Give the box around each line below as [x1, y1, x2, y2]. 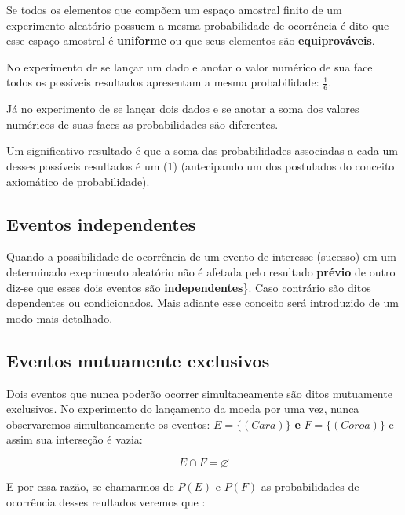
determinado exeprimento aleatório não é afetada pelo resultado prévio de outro [6, 263, 396, 279]
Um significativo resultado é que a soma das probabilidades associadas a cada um [6, 142, 398, 159]
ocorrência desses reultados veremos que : [6, 493, 206, 510]
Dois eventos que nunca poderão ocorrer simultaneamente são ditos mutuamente [6, 385, 392, 401]
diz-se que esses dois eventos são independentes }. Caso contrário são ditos [6, 279, 371, 295]
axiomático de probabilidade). [6, 173, 150, 189]
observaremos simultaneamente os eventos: [6, 415, 210, 432]
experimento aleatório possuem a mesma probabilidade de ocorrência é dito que [6, 16, 389, 33]
